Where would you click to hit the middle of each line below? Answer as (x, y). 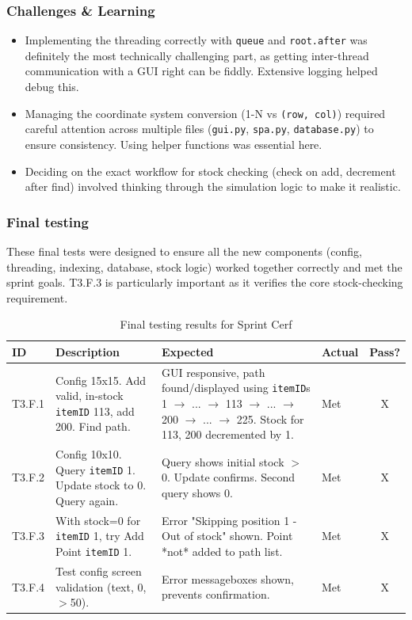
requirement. (37, 297)
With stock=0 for (98, 520)
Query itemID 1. (95, 469)
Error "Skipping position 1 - (229, 520)
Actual (340, 351)
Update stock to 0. (101, 485)
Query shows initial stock (223, 461)
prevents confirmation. (216, 594)
